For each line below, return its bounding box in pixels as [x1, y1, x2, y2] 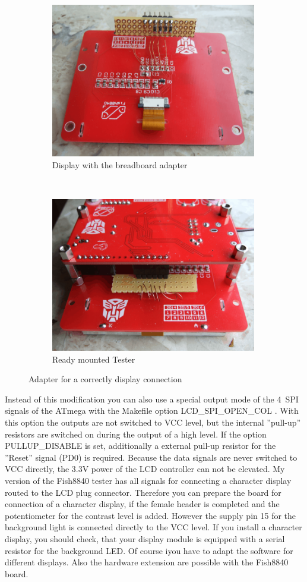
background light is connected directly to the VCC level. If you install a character [5, 521, 302, 533]
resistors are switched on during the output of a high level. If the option [5, 427, 267, 440]
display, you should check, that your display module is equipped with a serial [5, 532, 285, 545]
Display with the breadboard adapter [52, 158, 188, 171]
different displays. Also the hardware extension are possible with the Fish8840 [5, 556, 289, 568]
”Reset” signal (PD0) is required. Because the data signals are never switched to [5, 451, 297, 463]
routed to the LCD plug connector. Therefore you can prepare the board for [5, 486, 281, 498]
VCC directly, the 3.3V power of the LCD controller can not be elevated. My [5, 463, 285, 475]
